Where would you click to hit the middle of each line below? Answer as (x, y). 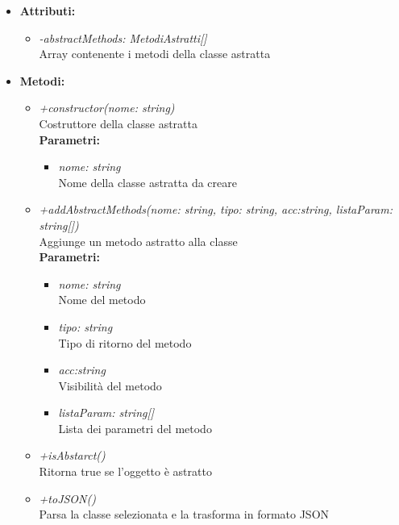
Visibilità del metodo (110, 385)
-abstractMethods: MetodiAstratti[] (123, 37)
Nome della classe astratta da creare (148, 182)
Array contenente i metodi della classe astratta (155, 54)
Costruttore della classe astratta (118, 123)
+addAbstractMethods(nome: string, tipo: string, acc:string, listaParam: (216, 209)
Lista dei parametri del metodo (135, 428)
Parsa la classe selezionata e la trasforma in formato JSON (184, 514)
